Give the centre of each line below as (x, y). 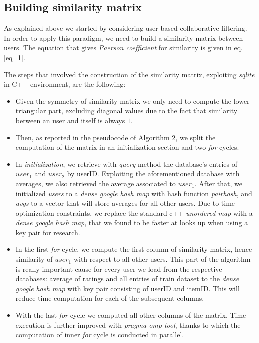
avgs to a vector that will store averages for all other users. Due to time (125, 203)
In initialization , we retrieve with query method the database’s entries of (127, 164)
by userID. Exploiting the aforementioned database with (153, 174)
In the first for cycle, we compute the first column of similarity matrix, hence (134, 249)
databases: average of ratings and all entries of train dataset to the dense (127, 279)
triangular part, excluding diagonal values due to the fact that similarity (127, 111)
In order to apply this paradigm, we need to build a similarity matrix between (124, 38)
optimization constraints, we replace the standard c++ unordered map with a (134, 213)
